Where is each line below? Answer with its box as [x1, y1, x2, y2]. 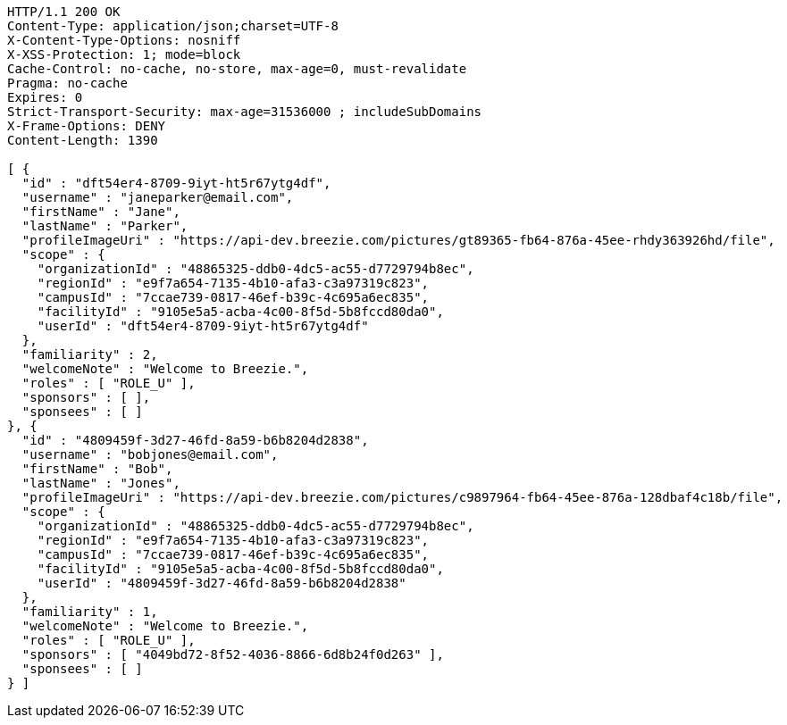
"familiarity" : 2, [21, 347, 158, 362]
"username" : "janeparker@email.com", [21, 190, 294, 204]
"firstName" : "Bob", [21, 462, 173, 476]
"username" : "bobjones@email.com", [21, 447, 279, 462]
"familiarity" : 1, [21, 604, 158, 619]
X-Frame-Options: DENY [7, 119, 166, 133]
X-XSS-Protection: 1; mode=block [7, 47, 241, 62]
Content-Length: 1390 [7, 133, 158, 147]
